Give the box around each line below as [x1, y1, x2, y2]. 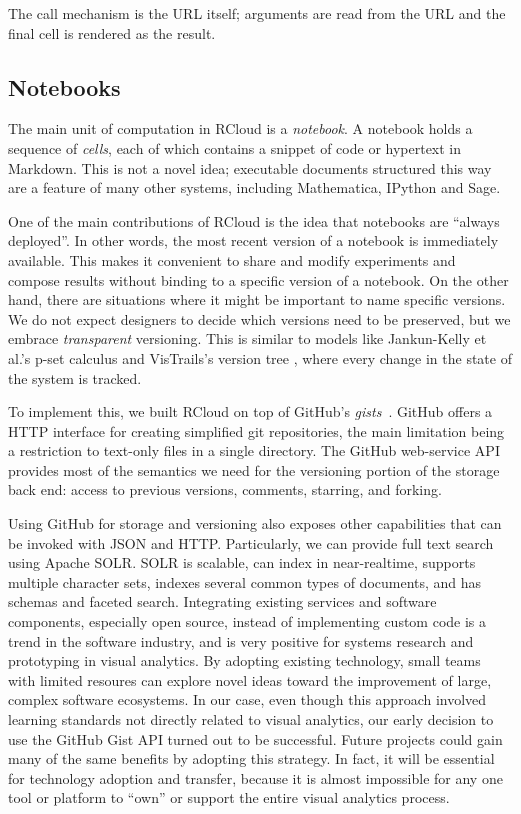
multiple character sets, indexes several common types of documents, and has [8, 571, 482, 592]
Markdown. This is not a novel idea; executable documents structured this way [8, 157, 492, 178]
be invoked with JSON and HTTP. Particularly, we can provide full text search [8, 532, 494, 553]
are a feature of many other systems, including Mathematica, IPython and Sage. [8, 177, 501, 198]
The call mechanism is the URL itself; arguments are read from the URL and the [8, 3, 506, 23]
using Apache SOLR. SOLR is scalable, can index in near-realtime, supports [8, 552, 476, 573]
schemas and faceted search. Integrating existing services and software [8, 591, 437, 612]
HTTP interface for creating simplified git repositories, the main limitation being [8, 420, 505, 441]
